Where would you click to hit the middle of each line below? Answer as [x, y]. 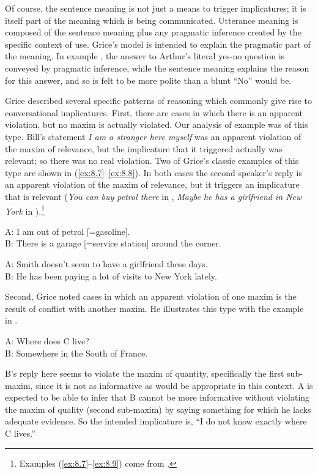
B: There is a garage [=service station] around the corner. [113, 243]
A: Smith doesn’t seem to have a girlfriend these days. [106, 263]
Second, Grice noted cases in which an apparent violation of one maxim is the [151, 296]
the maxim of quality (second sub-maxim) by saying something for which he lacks [158, 409]
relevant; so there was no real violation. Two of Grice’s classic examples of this [152, 161]
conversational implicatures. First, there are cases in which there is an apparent [154, 112]
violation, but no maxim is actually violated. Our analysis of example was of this [157, 124]
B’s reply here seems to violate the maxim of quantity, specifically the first [145, 373]
